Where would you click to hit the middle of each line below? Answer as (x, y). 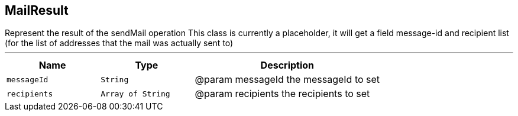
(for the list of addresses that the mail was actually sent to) (119, 43)
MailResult (37, 10)
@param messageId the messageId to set (287, 80)
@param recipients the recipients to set (282, 94)
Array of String (135, 94)
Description (287, 65)
